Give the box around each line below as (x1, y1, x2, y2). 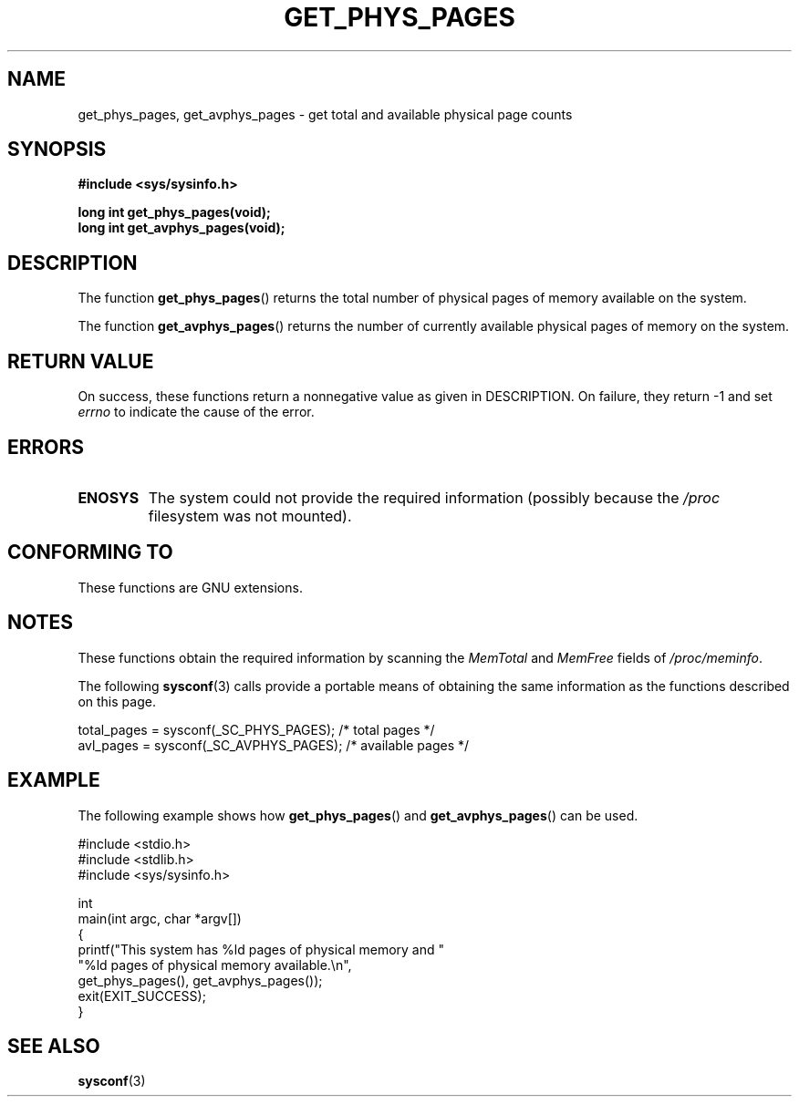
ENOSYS (78, 488, 140, 507)
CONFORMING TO (7, 541, 173, 564)
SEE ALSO (7, 1034, 100, 1058)
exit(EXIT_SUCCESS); (78, 987, 206, 1004)
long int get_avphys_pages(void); (78, 220, 285, 236)
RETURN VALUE (7, 349, 154, 373)
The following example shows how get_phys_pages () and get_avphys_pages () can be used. (78, 807, 638, 823)
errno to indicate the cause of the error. (78, 404, 315, 420)
